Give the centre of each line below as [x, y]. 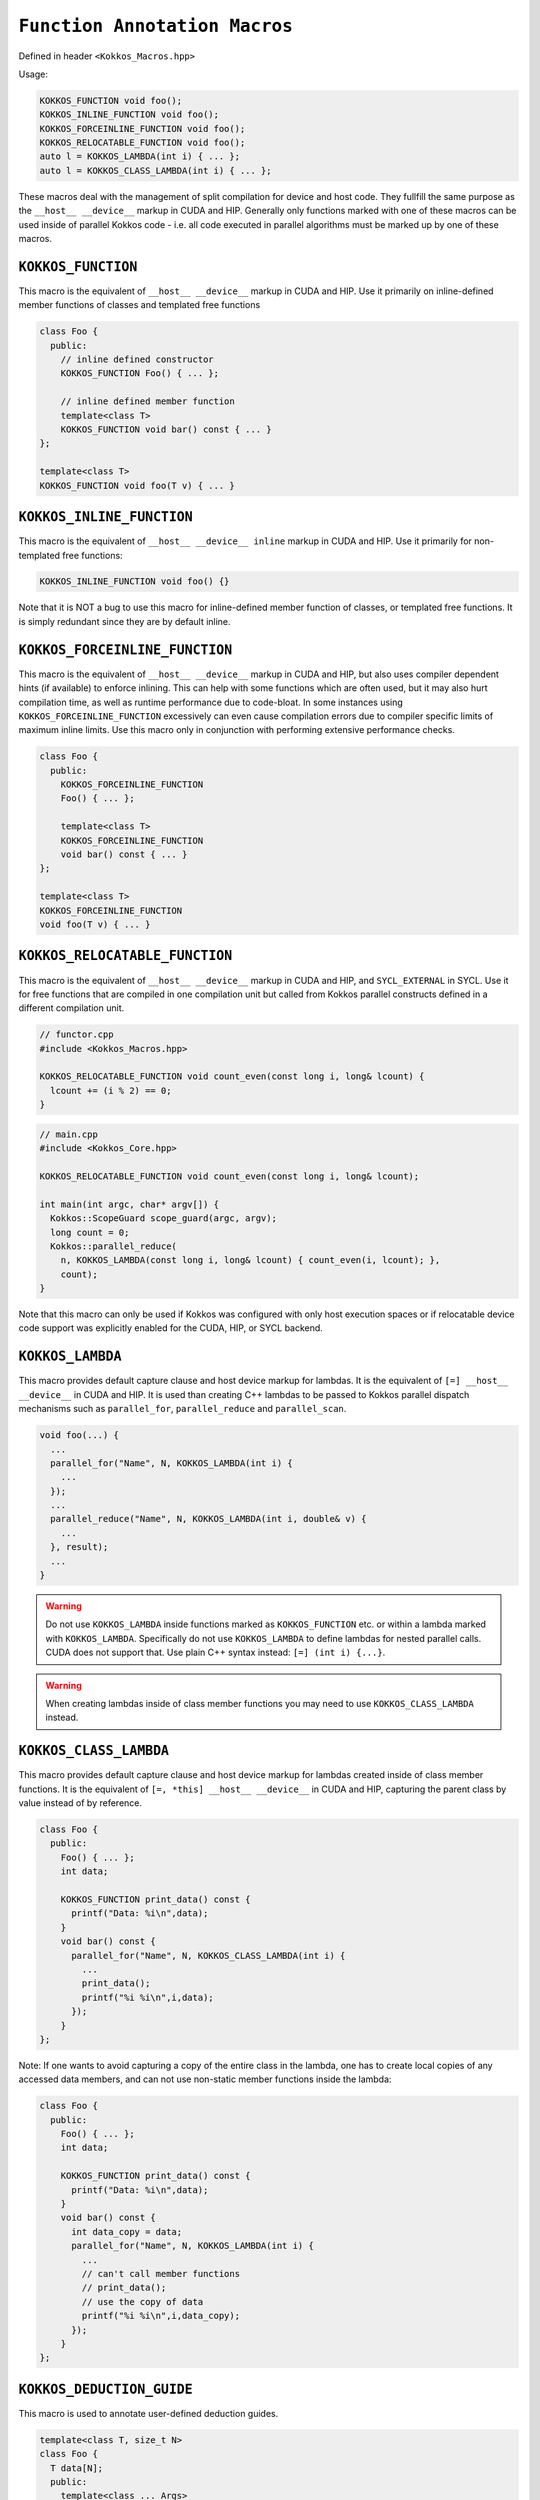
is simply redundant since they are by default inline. [124, 621]
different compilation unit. [71, 1008]
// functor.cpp [76, 1034]
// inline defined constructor [137, 359]
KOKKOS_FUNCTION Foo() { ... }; [140, 373]
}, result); [79, 1547]
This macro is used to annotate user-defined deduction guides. [148, 2413]
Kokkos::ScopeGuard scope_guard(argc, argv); [163, 1218]
